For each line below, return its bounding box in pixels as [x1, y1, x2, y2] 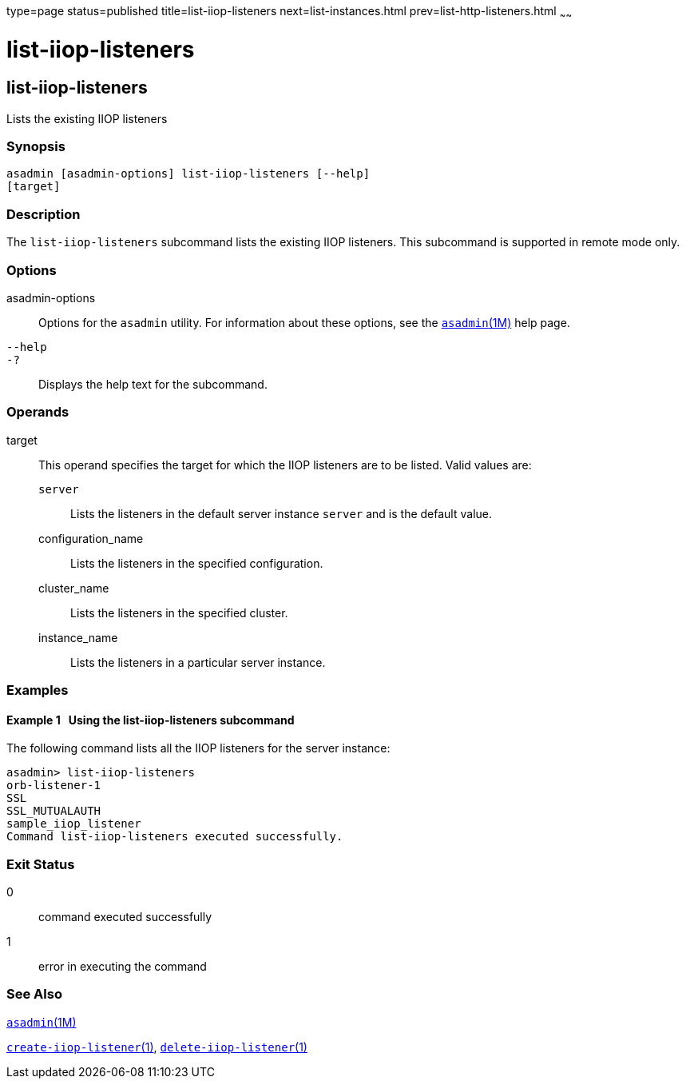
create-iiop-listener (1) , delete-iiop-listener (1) [6, 1039, 307, 1054]
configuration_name [38, 531, 144, 545]
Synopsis [6, 138, 65, 155]
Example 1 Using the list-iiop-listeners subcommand [6, 712, 295, 727]
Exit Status [6, 856, 75, 872]
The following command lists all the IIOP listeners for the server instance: [6, 741, 391, 756]
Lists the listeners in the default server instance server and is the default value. [70, 506, 492, 521]
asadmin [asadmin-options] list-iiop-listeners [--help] [6, 167, 371, 181]
